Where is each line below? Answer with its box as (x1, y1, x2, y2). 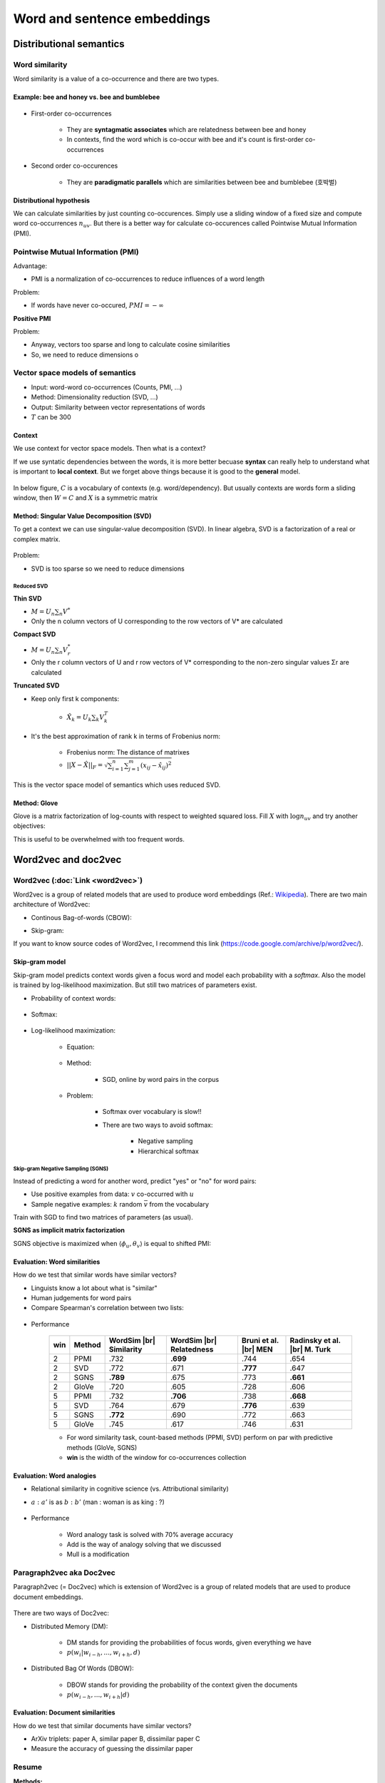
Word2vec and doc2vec (13, 853, 122, 866)
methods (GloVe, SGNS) (66, 1443, 138, 1451)
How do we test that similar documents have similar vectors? (13, 1721, 192, 1730)
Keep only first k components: (31, 694, 120, 703)
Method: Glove (13, 799, 58, 807)
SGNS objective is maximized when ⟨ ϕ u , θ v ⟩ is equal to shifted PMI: (13, 1239, 212, 1250)
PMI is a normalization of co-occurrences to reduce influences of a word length (31, 275, 265, 283)
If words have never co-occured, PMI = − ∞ (31, 301, 164, 310)
